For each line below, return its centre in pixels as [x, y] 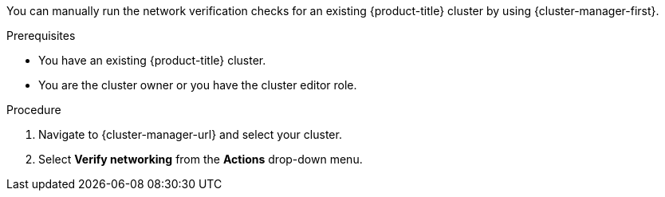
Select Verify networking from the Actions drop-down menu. [201, 159]
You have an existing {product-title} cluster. [152, 60]
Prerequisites [41, 35]
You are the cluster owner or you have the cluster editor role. [198, 85]
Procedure [34, 110]
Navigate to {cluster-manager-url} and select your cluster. [190, 134]
